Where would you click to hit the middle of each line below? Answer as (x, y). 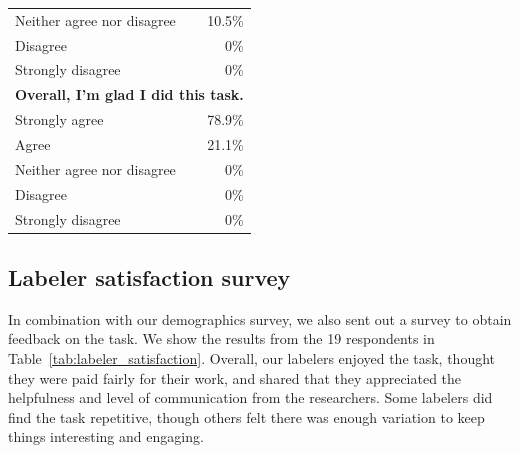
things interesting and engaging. (106, 436)
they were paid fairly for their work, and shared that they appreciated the (235, 377)
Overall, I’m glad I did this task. (129, 94)
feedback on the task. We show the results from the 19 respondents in (221, 338)
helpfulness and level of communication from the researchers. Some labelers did (250, 397)
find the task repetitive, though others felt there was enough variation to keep (246, 416)
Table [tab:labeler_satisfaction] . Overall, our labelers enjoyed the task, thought (252, 357)
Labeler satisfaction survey (149, 276)
